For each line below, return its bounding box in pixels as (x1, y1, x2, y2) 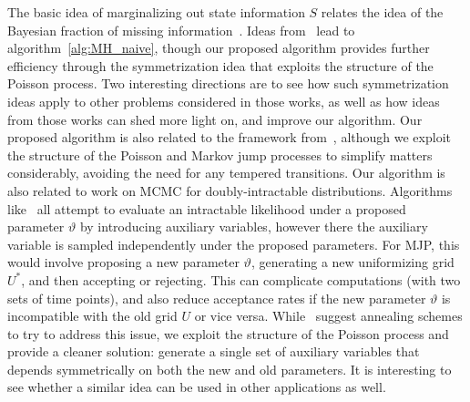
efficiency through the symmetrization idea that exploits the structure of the (7, 56, 434, 75)
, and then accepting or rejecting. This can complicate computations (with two (21, 270, 461, 289)
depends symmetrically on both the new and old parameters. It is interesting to (7, 359, 452, 378)
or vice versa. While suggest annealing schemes (194, 306, 463, 325)
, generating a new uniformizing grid (250, 253, 455, 272)
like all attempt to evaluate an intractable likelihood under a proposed (7, 199, 406, 218)
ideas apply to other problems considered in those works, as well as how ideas (7, 91, 440, 110)
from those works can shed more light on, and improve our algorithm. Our (7, 109, 423, 129)
